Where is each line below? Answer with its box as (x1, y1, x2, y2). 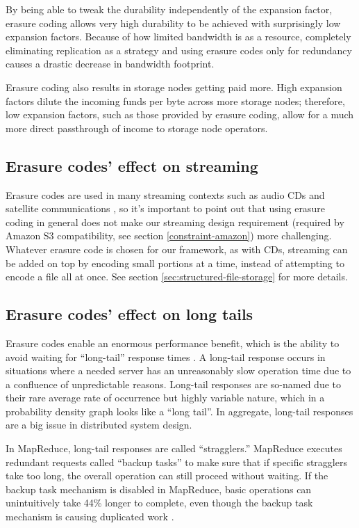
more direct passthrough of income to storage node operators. (6, 120, 268, 135)
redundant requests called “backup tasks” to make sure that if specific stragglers (6, 454, 347, 469)
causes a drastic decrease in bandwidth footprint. (6, 56, 215, 71)
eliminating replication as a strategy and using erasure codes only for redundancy (6, 42, 352, 57)
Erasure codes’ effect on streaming (6, 154, 258, 176)
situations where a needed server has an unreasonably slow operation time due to (6, 363, 351, 378)
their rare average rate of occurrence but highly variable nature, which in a (6, 390, 325, 405)
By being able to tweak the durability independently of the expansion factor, (6, 2, 333, 16)
